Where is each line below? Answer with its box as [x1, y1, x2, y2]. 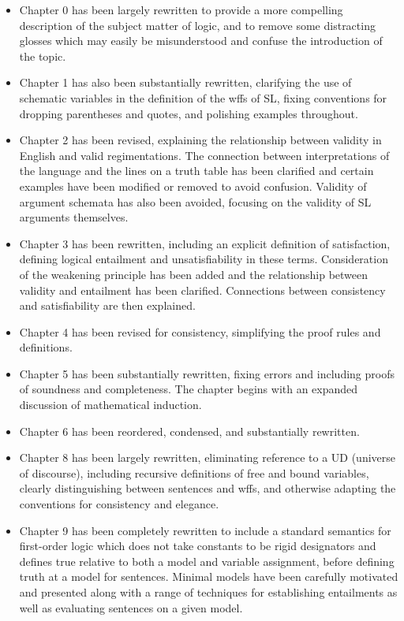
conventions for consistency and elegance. [19, 496, 219, 512]
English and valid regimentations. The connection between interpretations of [19, 147, 390, 163]
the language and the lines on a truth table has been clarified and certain [19, 162, 374, 179]
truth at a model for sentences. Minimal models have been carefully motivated [19, 568, 398, 585]
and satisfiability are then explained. [19, 297, 196, 314]
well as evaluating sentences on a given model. [19, 599, 243, 615]
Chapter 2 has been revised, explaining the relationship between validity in [19, 132, 382, 148]
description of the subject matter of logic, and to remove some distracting [19, 17, 376, 33]
